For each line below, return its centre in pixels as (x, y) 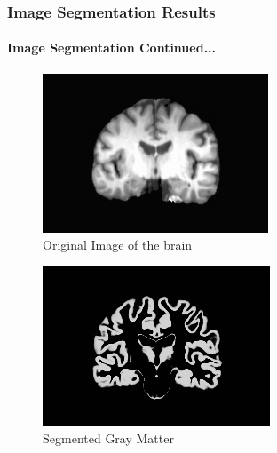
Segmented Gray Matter (108, 438)
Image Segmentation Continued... (112, 48)
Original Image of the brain (118, 245)
